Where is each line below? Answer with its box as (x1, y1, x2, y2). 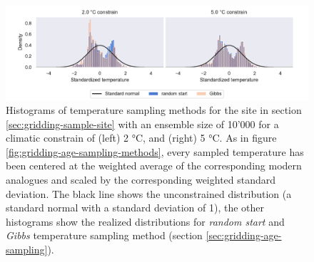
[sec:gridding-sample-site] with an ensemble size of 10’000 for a (6, 116, 279, 131)
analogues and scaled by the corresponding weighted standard (6, 172, 276, 187)
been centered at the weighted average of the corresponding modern (6, 158, 302, 173)
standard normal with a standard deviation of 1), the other (6, 200, 265, 215)
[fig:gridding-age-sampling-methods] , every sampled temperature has (6, 144, 304, 159)
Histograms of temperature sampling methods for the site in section (6, 103, 302, 117)
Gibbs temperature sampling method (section (6, 228, 203, 243)
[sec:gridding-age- (206, 228, 282, 243)
